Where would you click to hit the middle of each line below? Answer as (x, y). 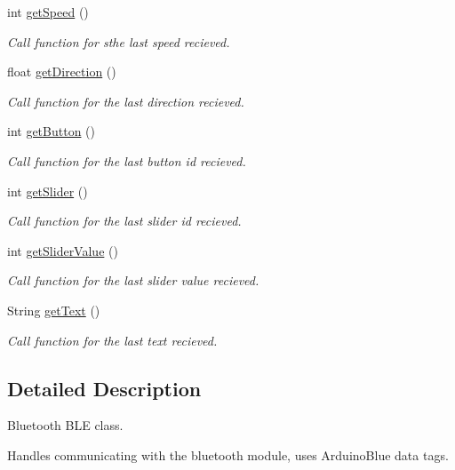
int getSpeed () (48, 12)
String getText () (54, 310)
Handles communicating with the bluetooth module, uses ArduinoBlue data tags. (228, 454)
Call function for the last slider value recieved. (133, 280)
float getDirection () (62, 72)
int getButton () (52, 131)
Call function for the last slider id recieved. (124, 221)
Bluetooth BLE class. (65, 425)
